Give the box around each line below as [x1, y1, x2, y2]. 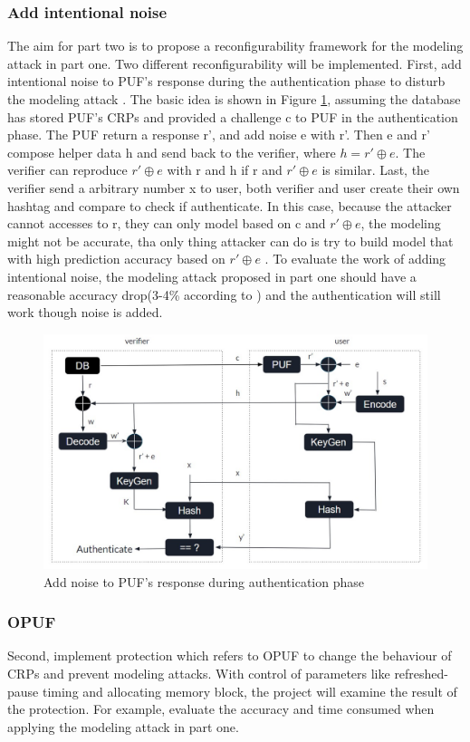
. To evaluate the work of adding [264, 249, 446, 268]
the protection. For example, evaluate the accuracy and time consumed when [7, 699, 435, 718]
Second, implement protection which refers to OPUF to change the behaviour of [7, 646, 452, 665]
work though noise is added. [7, 303, 163, 322]
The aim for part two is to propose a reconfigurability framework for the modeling [7, 36, 464, 55]
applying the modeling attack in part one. [7, 717, 239, 736]
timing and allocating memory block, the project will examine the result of [42, 681, 457, 700]
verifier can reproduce [7, 160, 128, 179]
